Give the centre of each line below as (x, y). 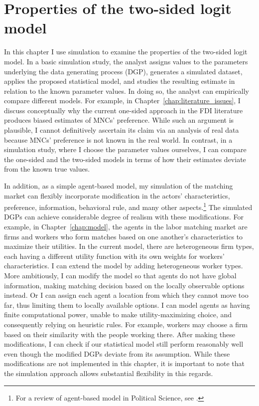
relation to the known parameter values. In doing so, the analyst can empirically (127, 91)
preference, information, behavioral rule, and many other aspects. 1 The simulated (128, 206)
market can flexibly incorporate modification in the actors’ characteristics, (117, 195)
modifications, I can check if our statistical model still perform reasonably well (124, 344)
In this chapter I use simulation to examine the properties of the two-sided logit (126, 52)
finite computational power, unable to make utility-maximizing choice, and (118, 314)
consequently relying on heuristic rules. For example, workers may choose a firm (126, 324)
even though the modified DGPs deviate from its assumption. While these (117, 353)
